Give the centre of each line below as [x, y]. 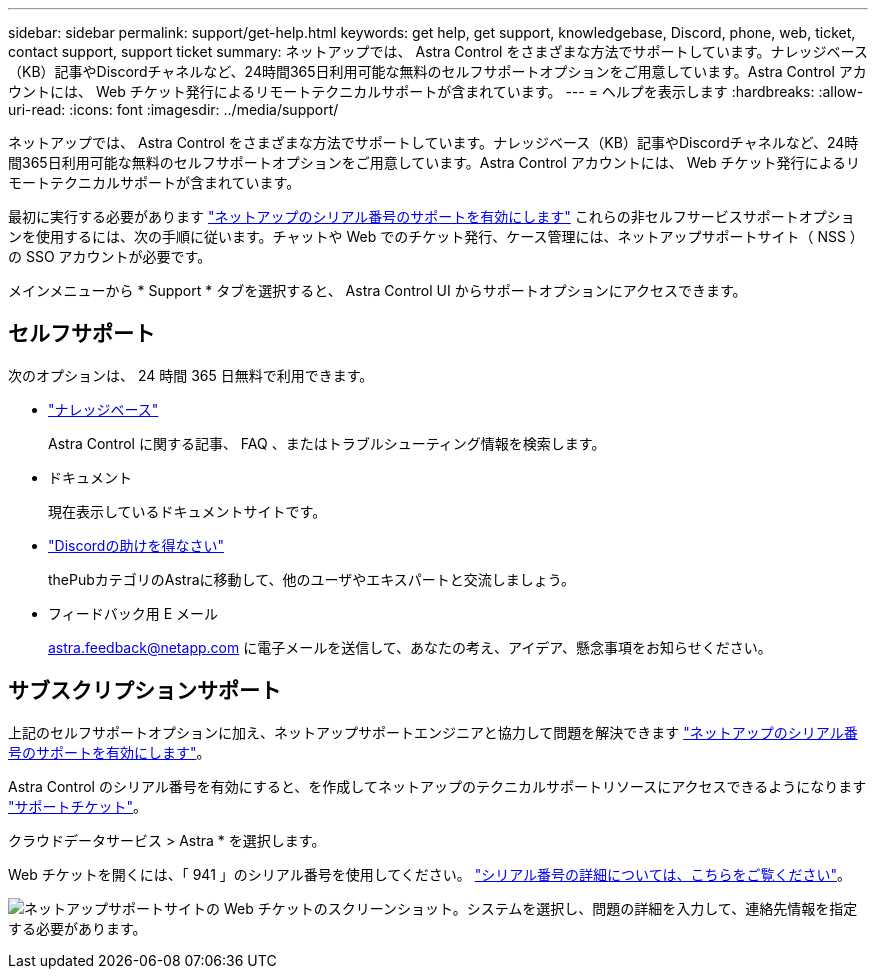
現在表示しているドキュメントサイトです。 [187, 511]
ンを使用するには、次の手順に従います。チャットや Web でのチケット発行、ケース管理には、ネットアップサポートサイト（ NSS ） [436, 236]
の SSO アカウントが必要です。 [110, 256]
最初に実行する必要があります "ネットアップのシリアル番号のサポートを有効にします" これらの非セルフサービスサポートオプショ [431, 216]
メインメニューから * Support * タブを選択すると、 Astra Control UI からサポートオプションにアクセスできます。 [377, 290]
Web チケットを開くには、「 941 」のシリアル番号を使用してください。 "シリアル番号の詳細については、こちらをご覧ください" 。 [429, 874]
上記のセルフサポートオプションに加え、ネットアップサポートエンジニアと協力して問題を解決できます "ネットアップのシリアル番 [433, 732]
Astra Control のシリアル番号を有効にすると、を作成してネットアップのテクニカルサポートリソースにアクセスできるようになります [437, 786]
